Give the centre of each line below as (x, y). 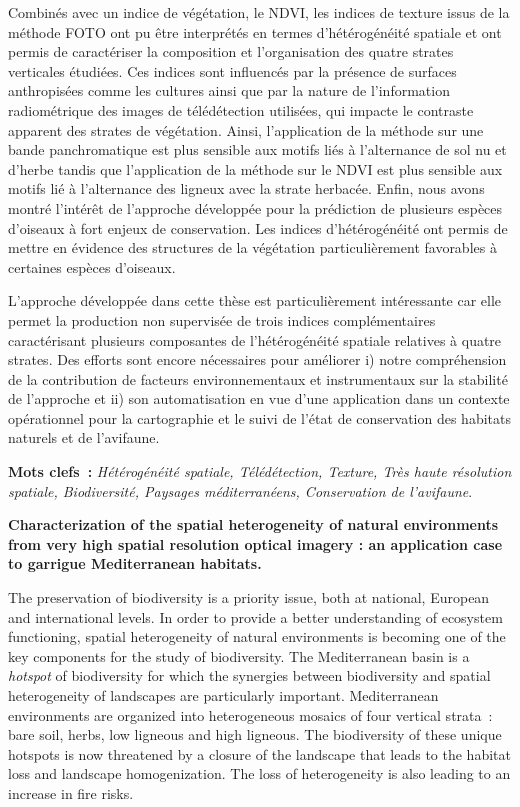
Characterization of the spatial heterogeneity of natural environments (253, 524)
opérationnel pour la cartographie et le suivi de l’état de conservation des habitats (259, 417)
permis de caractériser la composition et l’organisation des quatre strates (231, 51)
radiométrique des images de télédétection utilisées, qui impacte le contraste (241, 109)
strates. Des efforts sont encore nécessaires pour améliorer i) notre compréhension (257, 359)
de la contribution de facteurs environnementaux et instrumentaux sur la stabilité (258, 378)
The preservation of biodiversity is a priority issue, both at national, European (249, 597)
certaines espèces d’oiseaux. (92, 266)
